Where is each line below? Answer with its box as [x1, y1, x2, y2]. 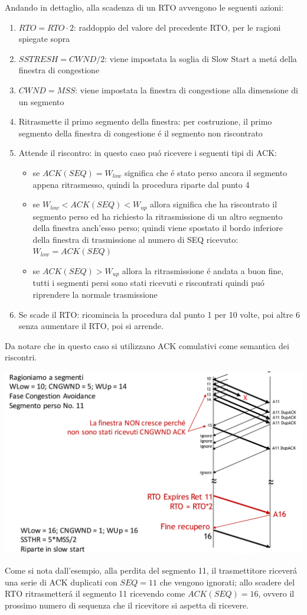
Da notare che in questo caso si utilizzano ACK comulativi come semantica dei [5, 339, 289, 352]
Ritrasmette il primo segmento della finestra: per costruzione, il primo [18, 115, 272, 128]
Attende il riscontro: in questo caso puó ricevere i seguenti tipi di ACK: [18, 147, 277, 159]
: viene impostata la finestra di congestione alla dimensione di [75, 83, 298, 96]
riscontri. [5, 351, 37, 363]
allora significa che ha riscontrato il [150, 198, 277, 210]
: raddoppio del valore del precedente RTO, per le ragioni [74, 21, 281, 33]
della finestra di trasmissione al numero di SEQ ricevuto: [32, 233, 239, 245]
